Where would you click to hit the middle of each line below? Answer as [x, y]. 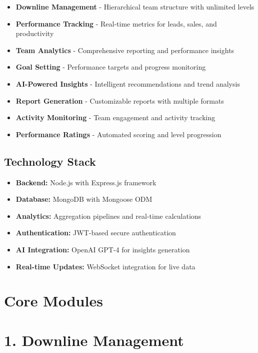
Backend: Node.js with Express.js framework [86, 182]
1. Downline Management [94, 340]
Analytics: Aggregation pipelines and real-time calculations [108, 216]
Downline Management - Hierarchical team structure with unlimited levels [135, 7]
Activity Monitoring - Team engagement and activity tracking [115, 117]
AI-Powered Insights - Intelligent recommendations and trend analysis [128, 83]
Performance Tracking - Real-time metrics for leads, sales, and [116, 23]
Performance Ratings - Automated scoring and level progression [118, 134]
